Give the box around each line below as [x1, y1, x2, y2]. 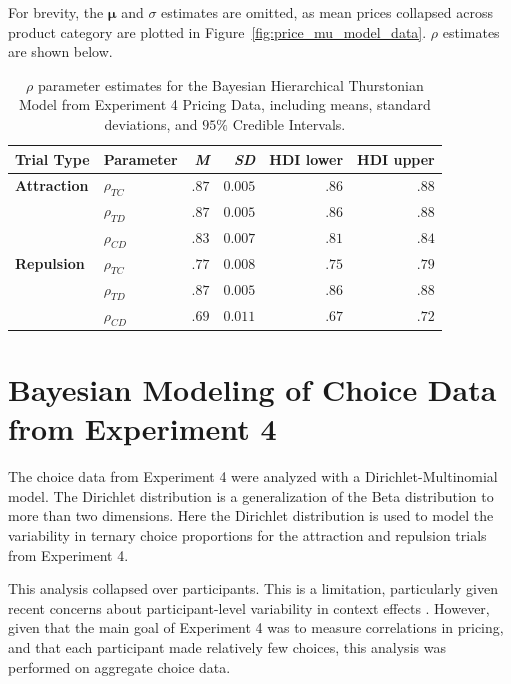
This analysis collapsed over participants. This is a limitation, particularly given [8, 578, 498, 599]
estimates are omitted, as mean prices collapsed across [161, 2, 493, 22]
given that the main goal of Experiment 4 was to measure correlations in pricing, [8, 617, 504, 638]
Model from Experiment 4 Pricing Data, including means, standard [18, 94, 431, 115]
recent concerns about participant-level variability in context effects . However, [8, 597, 490, 618]
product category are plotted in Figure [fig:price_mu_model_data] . [8, 21, 427, 42]
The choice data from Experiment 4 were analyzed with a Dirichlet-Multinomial [8, 466, 498, 487]
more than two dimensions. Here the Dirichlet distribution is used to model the [8, 505, 494, 526]
